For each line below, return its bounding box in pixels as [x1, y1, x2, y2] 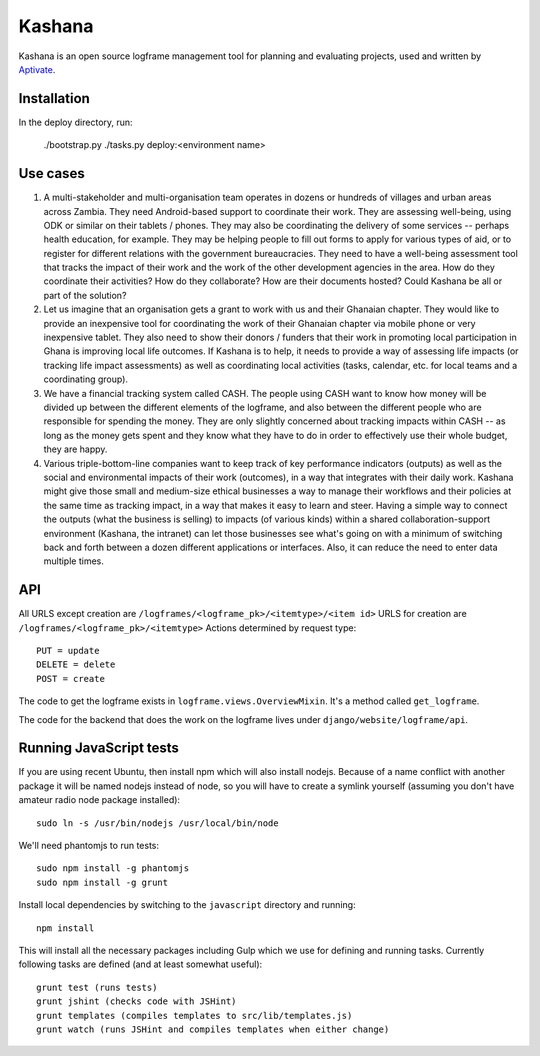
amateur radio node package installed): [18, 794, 180, 806]
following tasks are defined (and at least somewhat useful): [18, 958, 263, 970]
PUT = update [36, 645, 100, 656]
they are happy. [43, 443, 108, 455]
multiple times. [43, 555, 104, 567]
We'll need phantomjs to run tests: [18, 840, 160, 852]
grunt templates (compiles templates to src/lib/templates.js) [36, 1010, 353, 1021]
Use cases [18, 165, 85, 182]
